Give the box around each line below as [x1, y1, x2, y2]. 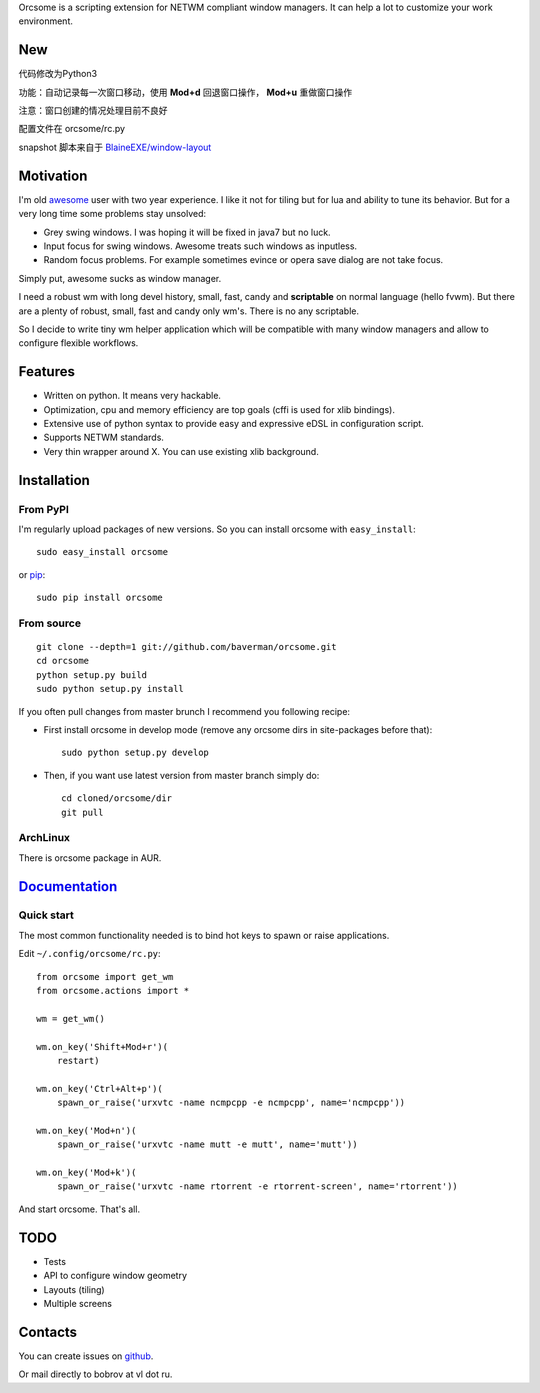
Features [18, 363, 75, 380]
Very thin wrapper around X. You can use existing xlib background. [43, 445, 319, 457]
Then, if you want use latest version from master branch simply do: [43, 769, 320, 781]
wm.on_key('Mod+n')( [36, 1125, 137, 1136]
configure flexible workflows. [18, 337, 139, 349]
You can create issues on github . [18, 1350, 154, 1362]
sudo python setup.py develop [61, 747, 210, 759]
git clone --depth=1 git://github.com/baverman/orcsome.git [36, 641, 337, 653]
